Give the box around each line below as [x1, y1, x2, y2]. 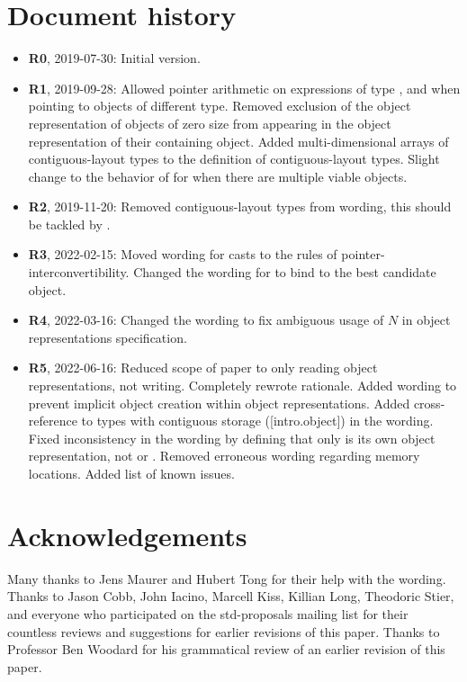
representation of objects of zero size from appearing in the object [28, 113, 391, 132]
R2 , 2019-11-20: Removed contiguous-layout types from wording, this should [28, 197, 452, 216]
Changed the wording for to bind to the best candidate [133, 263, 436, 282]
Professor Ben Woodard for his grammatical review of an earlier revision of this [7, 640, 445, 659]
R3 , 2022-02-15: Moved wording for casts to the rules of [28, 245, 337, 264]
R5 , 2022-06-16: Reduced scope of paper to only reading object [28, 358, 378, 377]
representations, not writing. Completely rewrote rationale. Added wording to [28, 376, 457, 395]
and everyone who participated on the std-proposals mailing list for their [7, 604, 409, 623]
